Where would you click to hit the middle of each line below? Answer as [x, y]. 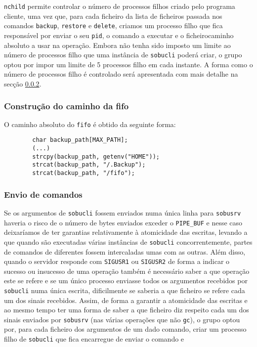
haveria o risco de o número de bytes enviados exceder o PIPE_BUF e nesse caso [123, 222]
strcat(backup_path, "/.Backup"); [89, 165]
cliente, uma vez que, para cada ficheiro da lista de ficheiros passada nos [113, 16]
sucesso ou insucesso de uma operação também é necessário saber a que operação [127, 271]
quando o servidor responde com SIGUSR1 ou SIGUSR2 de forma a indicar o [117, 261]
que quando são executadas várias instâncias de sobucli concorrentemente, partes [128, 241]
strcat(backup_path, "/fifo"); [84, 173]
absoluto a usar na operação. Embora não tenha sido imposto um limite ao [117, 45]
